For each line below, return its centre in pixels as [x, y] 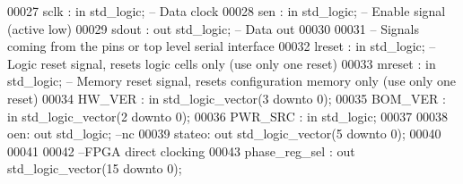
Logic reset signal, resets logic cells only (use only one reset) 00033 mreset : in [222, 63]
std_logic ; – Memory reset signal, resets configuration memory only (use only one [231, 81]
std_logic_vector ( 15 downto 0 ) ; [95, 168]
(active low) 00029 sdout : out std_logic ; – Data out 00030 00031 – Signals [213, 28]
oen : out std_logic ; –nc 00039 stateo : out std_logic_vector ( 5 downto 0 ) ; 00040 [224, 134]
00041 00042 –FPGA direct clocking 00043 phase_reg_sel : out [181, 151]
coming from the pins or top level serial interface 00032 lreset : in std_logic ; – [222, 46]
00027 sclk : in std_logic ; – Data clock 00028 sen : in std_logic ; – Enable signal [227, 11]
